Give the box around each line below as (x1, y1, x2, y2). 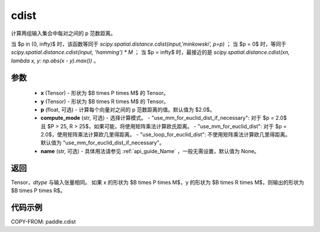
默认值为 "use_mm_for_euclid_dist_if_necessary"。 (40, 139, 165, 147)
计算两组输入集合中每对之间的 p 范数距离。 (11, 30, 116, 37)
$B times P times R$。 (11, 187, 66, 194)
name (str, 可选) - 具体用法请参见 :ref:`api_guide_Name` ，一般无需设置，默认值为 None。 (40, 147, 260, 154)
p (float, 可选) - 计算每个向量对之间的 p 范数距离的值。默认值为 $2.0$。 (40, 106, 216, 113)
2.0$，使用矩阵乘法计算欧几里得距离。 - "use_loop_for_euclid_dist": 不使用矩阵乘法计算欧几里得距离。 (40, 131, 291, 138)
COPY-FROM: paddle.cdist (11, 218, 76, 225)
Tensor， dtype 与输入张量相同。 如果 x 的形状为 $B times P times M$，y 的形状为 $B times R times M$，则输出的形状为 (11, 179, 305, 186)
